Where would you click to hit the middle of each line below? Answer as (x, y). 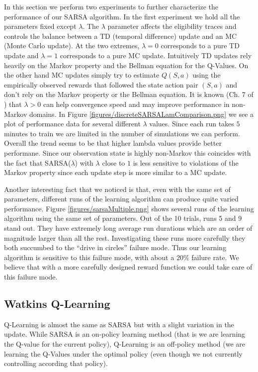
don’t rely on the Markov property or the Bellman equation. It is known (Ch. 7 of (129, 94)
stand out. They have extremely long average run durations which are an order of (128, 228)
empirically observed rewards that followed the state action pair (101, 84)
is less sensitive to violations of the (186, 162)
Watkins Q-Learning (57, 304)
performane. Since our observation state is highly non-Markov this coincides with (128, 152)
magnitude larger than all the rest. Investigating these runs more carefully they (125, 237)
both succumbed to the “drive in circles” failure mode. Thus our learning (115, 247)
